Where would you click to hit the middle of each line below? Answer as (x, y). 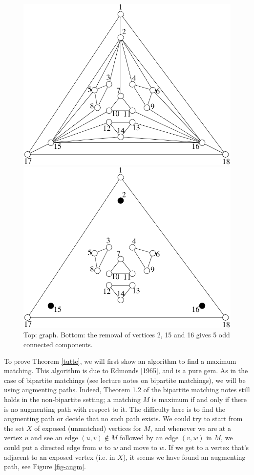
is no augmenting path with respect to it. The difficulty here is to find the (115, 409)
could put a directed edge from (50, 447)
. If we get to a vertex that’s (207, 447)
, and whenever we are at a (190, 428)
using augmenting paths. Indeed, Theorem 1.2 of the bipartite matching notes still (127, 390)
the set (14, 428)
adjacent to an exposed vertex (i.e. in (60, 457)
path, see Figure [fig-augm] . (45, 466)
